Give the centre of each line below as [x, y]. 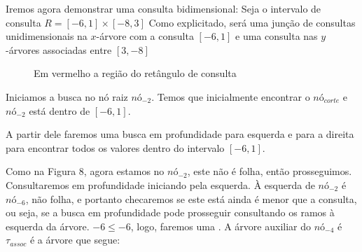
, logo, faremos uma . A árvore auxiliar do [221, 226]
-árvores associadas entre [59, 49]
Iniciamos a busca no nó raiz [67, 96]
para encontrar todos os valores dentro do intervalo [115, 147]
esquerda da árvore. [48, 226]
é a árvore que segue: [75, 240]
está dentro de [60, 110]
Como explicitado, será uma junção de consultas [252, 22]
